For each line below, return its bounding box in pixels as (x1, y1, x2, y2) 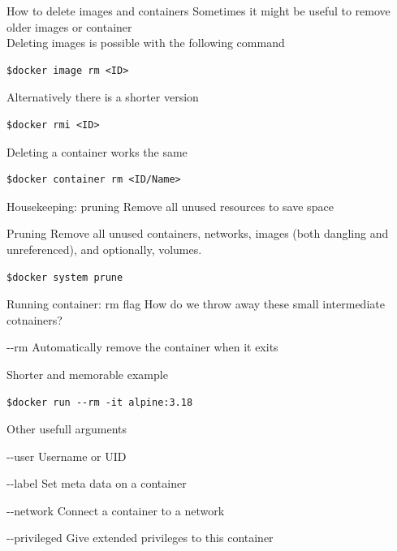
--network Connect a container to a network (6, 501, 225, 519)
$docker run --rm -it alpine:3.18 (6, 396, 193, 408)
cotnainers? (6, 311, 63, 328)
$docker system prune (6, 271, 123, 283)
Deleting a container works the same (6, 143, 188, 160)
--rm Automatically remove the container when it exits (6, 338, 278, 355)
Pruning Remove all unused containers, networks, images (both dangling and (6, 225, 389, 242)
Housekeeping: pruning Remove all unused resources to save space (6, 197, 334, 214)
